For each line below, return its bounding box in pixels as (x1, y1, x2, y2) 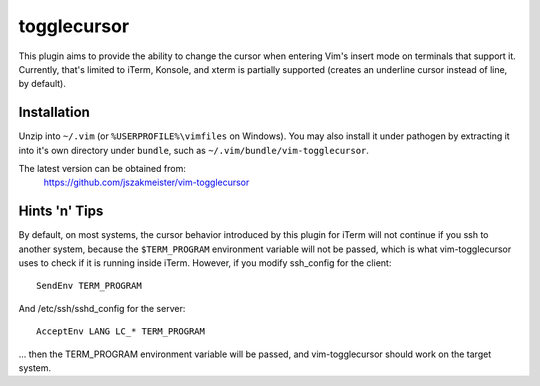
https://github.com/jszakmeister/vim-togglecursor (43, 176, 250, 189)
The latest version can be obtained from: (18, 163, 187, 175)
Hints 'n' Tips (18, 203, 104, 220)
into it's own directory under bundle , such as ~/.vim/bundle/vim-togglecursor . (18, 144, 370, 156)
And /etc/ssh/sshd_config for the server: (18, 302, 186, 314)
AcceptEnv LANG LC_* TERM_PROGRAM (36, 326, 205, 337)
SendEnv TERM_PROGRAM (36, 280, 142, 292)
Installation (18, 104, 90, 121)
